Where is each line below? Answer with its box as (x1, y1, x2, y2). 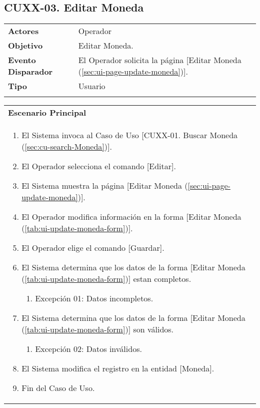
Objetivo (8, 40, 43, 52)
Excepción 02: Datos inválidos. (35, 343, 142, 355)
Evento (8, 54, 36, 66)
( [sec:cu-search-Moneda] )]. (21, 141, 112, 153)
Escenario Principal (8, 107, 86, 119)
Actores (8, 25, 39, 37)
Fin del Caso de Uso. (21, 382, 95, 394)
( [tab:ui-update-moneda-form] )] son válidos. (21, 323, 174, 335)
